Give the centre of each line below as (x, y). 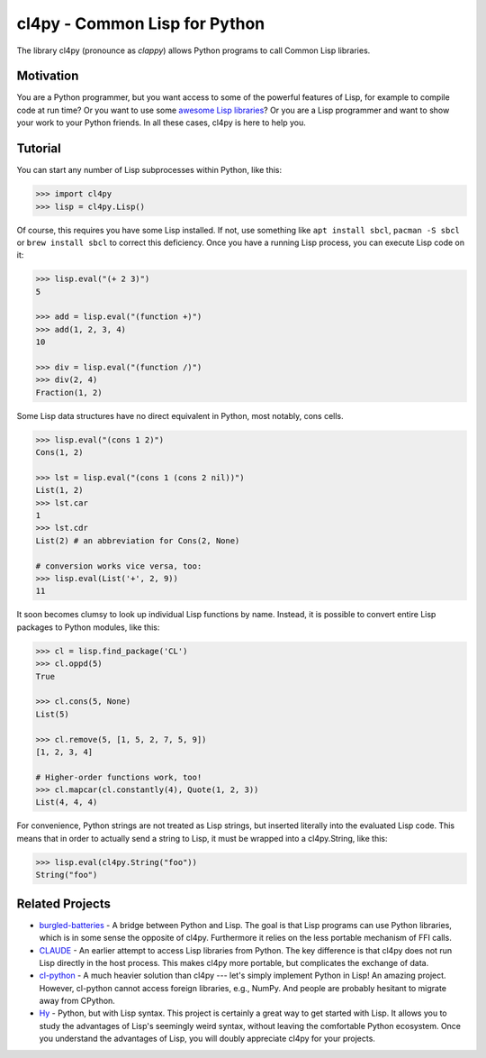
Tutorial (39, 149)
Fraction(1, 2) (69, 392)
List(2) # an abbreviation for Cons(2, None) (138, 540)
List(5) (52, 714)
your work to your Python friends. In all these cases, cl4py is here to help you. (161, 123)
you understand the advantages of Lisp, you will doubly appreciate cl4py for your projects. (207, 1039)
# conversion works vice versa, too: (119, 566)
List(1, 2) (59, 490)
